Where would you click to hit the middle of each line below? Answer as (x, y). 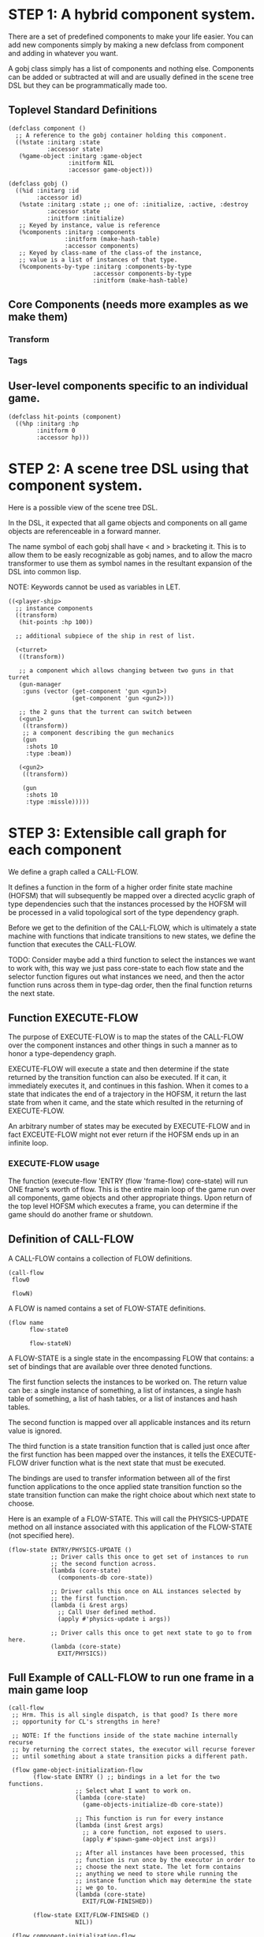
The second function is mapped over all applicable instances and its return (129, 1422)
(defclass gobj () (38, 183)
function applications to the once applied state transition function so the (125, 1486)
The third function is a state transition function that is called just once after (129, 1446)
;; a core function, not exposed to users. (154, 1833)
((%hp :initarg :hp (47, 423)
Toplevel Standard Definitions (83, 110)
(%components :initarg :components (77, 232)
